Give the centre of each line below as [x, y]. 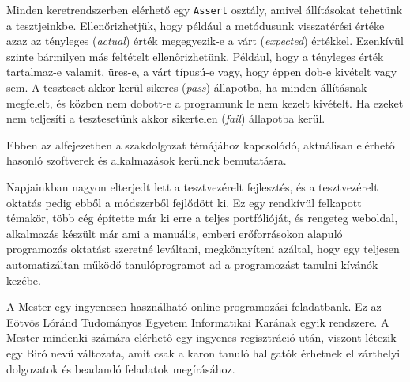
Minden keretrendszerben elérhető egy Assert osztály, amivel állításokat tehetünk [205, 9]
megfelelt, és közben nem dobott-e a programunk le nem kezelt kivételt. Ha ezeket [205, 102]
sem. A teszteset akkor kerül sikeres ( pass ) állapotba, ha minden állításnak [187, 87]
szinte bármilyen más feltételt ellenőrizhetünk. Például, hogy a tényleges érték [195, 56]
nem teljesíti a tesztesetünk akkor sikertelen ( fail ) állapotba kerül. [166, 118]
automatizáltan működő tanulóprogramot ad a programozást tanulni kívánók [192, 264]
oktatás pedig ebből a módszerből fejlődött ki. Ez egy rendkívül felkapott [184, 202]
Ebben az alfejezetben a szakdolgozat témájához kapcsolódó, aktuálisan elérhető [201, 144]
